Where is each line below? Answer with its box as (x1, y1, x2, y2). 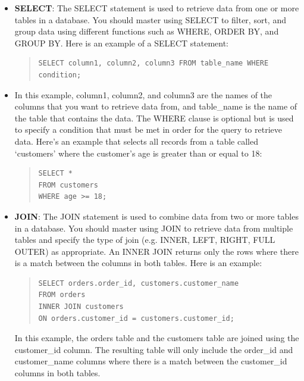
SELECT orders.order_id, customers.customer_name (38, 279, 239, 288)
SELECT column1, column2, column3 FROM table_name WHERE (38, 59, 269, 68)
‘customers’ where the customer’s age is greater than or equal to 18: (14, 146, 262, 159)
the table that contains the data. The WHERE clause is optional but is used (14, 111, 294, 124)
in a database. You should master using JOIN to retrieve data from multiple (14, 221, 293, 234)
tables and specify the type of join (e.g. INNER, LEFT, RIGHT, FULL (14, 233, 275, 246)
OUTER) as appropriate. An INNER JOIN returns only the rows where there (14, 245, 299, 257)
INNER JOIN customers (38, 302, 124, 311)
